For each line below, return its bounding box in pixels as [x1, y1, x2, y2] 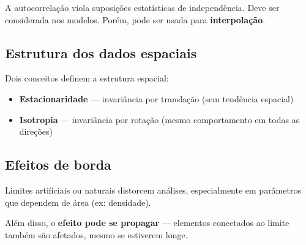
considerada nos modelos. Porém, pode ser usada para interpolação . [5, 13, 266, 26]
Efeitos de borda [5, 155, 111, 174]
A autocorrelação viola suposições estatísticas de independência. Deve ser [5, 1, 280, 13]
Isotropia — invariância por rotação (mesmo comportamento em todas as [19, 113, 300, 126]
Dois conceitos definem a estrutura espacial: [5, 72, 169, 85]
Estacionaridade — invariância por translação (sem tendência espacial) [19, 92, 294, 105]
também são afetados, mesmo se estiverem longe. [5, 228, 188, 241]
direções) [19, 125, 53, 138]
